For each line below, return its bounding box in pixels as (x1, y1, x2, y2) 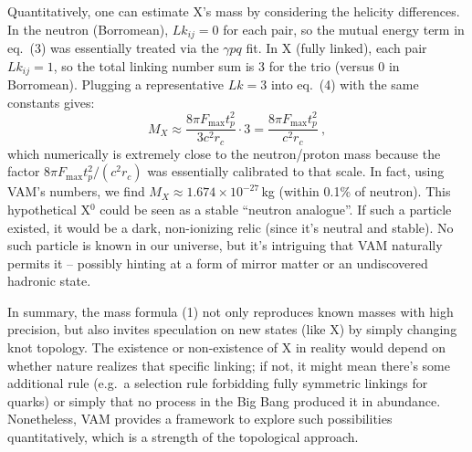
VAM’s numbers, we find (7, 182, 145, 201)
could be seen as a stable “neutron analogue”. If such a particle (100, 199, 452, 218)
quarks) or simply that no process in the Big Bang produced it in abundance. (7, 391, 441, 410)
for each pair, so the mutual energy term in (223, 19, 465, 38)
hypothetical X (7, 199, 91, 218)
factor (7, 162, 40, 181)
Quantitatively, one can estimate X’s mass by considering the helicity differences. (7, 2, 460, 20)
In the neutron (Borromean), (7, 19, 169, 38)
